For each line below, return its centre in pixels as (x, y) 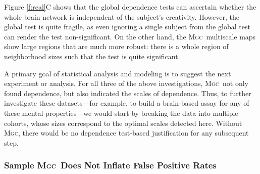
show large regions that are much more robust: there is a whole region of (116, 46)
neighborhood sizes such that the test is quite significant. (92, 56)
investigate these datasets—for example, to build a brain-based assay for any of (127, 103)
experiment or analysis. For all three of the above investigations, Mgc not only (126, 83)
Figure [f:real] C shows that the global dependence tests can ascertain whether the (130, 7)
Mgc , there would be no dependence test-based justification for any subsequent (126, 133)
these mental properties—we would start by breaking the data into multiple (121, 113)
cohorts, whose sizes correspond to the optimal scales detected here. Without (123, 123)
